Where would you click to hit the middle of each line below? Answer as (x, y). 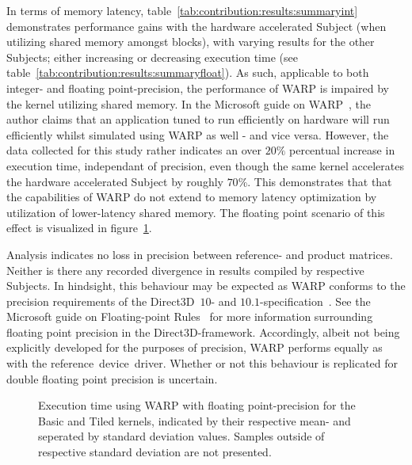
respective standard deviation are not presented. (155, 452)
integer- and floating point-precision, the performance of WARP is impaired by (198, 88)
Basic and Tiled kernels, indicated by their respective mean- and (195, 420)
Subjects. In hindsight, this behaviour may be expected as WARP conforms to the (206, 286)
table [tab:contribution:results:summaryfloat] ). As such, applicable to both (188, 72)
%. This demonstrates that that (315, 181)
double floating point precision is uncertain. (112, 378)
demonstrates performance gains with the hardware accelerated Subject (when (196, 26)
